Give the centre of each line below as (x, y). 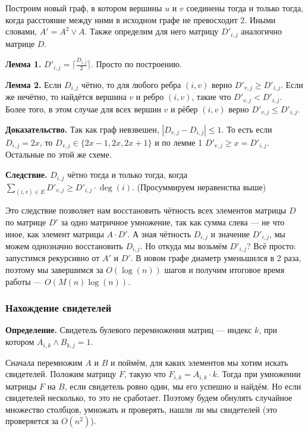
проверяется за (32, 421)
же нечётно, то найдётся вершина (66, 97)
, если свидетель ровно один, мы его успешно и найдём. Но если (183, 386)
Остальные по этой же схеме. (59, 154)
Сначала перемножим (44, 362)
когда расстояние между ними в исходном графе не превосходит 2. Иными (141, 19)
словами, (21, 31)
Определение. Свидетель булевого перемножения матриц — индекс (129, 330)
